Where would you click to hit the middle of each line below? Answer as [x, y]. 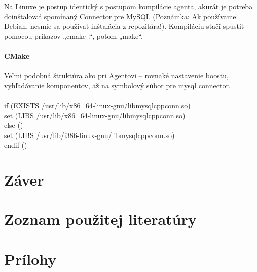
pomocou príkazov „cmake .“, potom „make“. [74, 36]
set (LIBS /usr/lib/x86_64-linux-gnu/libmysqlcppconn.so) [95, 115]
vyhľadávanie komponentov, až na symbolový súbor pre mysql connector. [117, 85]
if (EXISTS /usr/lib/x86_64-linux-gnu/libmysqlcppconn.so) [97, 105]
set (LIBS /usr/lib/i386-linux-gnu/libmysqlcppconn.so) [89, 135]
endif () [16, 145]
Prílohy [30, 259]
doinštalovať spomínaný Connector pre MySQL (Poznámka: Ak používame [120, 16]
